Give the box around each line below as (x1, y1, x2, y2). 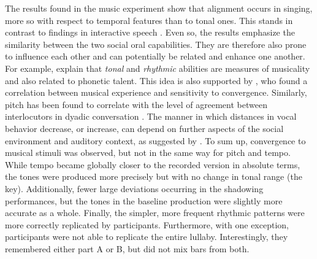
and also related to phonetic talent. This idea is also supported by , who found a (5, 74, 308, 87)
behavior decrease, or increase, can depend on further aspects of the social (5, 122, 284, 134)
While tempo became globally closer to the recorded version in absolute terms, (5, 158, 300, 171)
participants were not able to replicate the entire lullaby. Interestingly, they (5, 230, 288, 243)
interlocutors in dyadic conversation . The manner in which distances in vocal (5, 110, 297, 123)
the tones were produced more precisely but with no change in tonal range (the (5, 170, 302, 183)
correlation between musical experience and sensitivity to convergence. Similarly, (5, 86, 307, 99)
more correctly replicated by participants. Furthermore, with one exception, (5, 218, 289, 231)
